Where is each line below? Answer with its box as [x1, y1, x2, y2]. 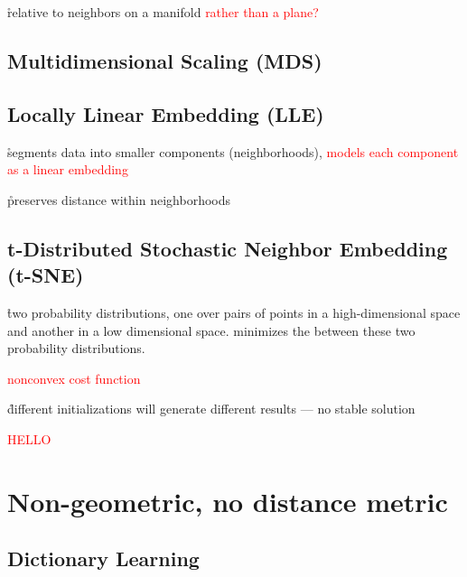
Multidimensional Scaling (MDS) [7, 46, 322, 74]
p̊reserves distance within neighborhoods [7, 190, 231, 209]
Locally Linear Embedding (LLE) [7, 99, 324, 127]
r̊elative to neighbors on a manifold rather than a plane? [7, 3, 319, 21]
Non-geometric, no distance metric [7, 482, 448, 519]
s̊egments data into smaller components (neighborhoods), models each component [7, 142, 459, 161]
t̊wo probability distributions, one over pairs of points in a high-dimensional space [7, 302, 461, 321]
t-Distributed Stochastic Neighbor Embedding [7, 234, 448, 262]
